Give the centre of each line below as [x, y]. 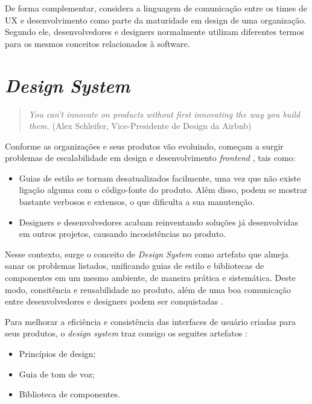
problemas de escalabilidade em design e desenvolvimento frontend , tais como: [150, 158]
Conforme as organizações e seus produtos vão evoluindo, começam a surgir [144, 146]
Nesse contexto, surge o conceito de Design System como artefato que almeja [147, 254]
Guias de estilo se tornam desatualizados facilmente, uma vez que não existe [160, 178]
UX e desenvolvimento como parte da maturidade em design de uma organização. [156, 20]
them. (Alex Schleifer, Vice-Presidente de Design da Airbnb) [140, 126]
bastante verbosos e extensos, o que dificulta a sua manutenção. [137, 202]
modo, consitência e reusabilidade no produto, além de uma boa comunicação [148, 289]
